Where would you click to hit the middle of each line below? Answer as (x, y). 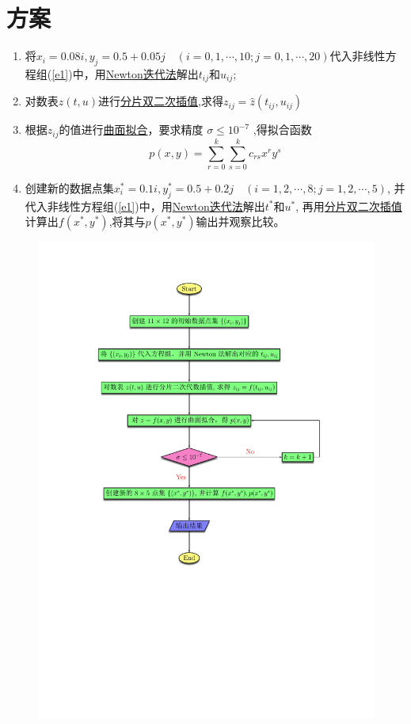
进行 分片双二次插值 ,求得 (161, 101)
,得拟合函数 (282, 130)
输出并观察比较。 (240, 221)
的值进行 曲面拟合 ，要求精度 (131, 130)
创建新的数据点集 (69, 187)
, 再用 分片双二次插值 (349, 206)
